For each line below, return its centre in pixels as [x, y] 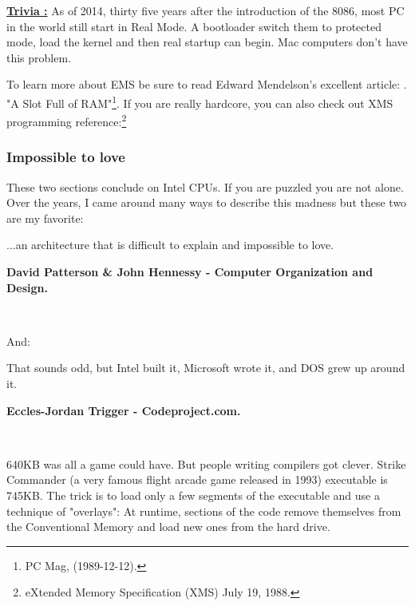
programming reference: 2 [67, 120]
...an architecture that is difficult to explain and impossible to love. [170, 245]
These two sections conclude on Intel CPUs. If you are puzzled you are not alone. [205, 186]
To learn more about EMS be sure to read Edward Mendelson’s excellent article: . [207, 84]
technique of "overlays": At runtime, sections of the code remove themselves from [204, 511]
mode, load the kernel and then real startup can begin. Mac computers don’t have [207, 42]
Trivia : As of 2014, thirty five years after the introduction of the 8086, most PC [206, 10]
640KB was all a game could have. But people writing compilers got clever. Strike [206, 463]
